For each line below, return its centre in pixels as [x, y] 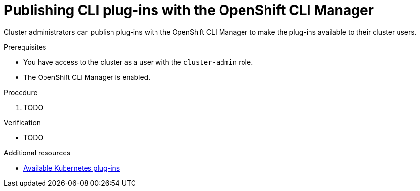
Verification [22, 122]
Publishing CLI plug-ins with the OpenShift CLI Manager [189, 10]
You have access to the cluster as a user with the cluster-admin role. [138, 62]
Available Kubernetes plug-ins [72, 168]
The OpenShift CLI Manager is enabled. [87, 77]
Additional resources [37, 153]
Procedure [21, 92]
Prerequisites [25, 47]
